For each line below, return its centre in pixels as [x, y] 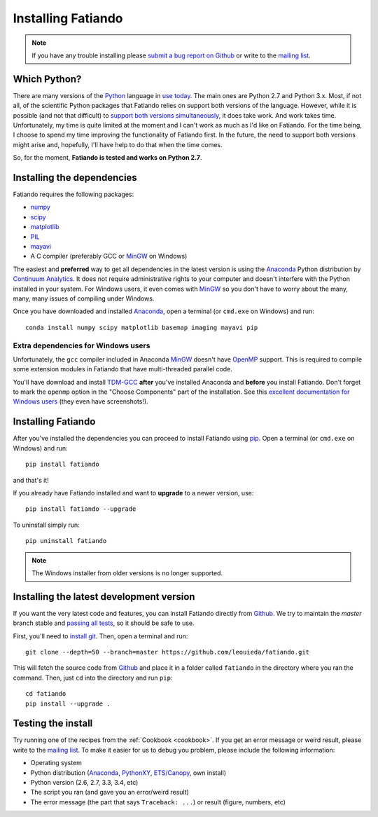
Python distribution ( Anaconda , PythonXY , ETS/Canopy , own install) [128, 773]
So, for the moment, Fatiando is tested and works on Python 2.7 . [107, 158]
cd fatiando [46, 694]
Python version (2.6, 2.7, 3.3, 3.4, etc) [84, 783]
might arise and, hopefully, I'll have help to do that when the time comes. [118, 144]
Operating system [56, 763]
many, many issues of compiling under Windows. [84, 298]
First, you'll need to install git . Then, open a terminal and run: [100, 636]
